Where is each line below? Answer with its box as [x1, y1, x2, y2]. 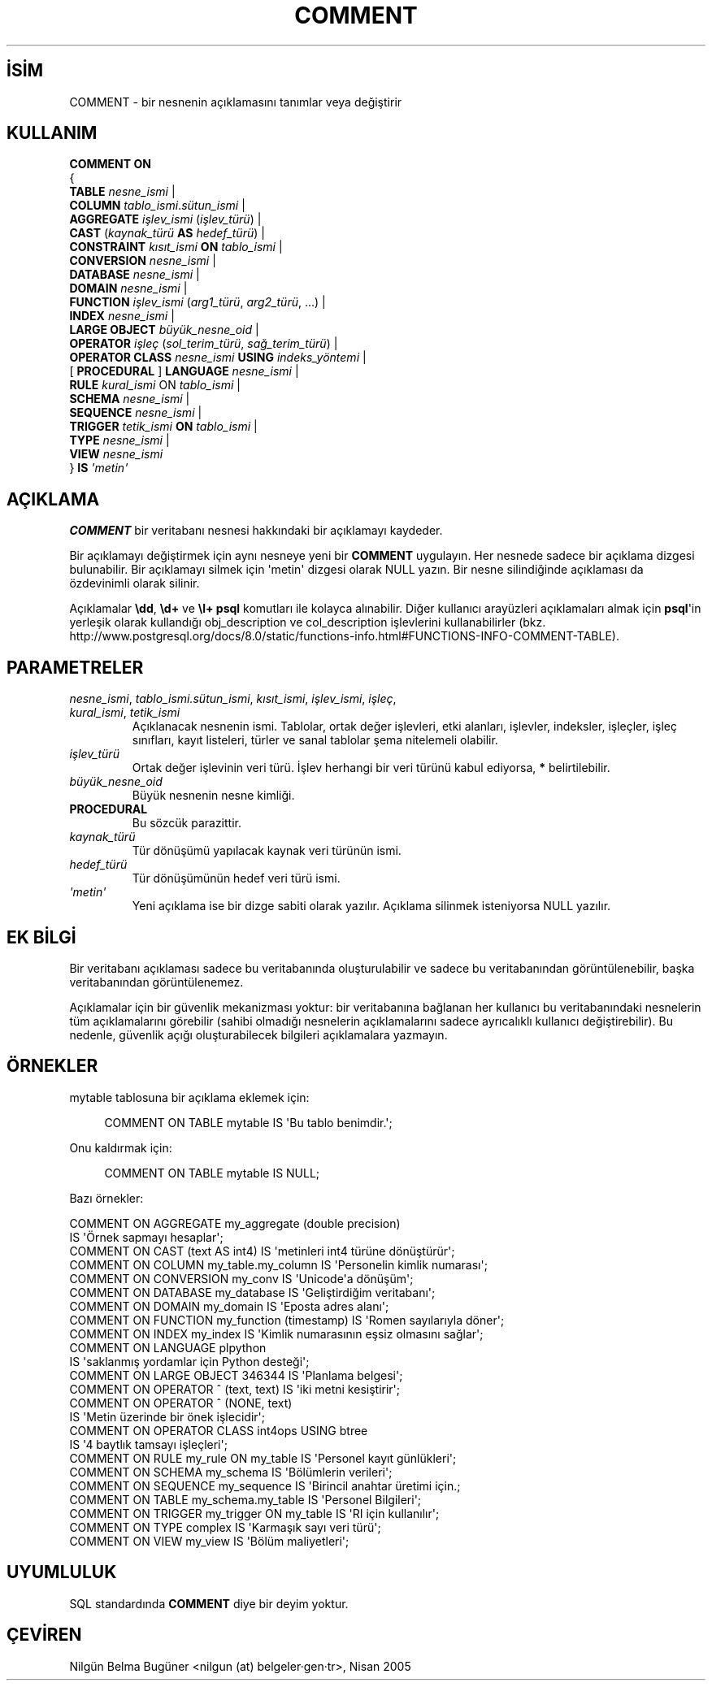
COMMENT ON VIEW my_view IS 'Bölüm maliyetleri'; [69, 1533, 349, 1548]
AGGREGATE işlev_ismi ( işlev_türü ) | [69, 212, 262, 227]
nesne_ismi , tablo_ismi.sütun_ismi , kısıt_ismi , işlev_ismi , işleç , [69, 692, 397, 706]
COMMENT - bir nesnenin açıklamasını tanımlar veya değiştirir [69, 94, 402, 109]
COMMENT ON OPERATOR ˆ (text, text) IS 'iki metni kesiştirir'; [69, 1381, 401, 1396]
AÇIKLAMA [7, 488, 100, 510]
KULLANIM [7, 123, 98, 144]
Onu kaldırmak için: [69, 1140, 172, 1155]
